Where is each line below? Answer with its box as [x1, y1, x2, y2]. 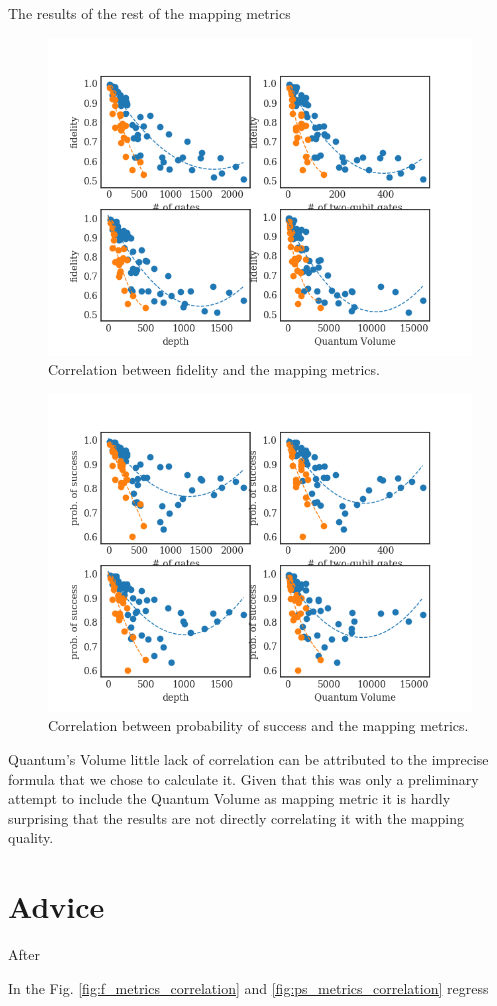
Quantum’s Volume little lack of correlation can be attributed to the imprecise [8, 748, 489, 769]
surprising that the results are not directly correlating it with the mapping [8, 807, 465, 828]
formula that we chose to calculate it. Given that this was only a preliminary [8, 768, 479, 789]
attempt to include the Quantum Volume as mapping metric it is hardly [8, 788, 451, 809]
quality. [8, 827, 54, 848]
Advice [8, 886, 105, 927]
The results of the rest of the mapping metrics [8, 3, 291, 23]
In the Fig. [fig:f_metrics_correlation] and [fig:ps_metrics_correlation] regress [8, 977, 489, 998]
